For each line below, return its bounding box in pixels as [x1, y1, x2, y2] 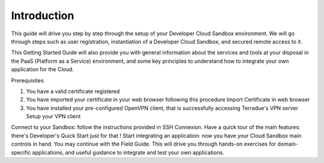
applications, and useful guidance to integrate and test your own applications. [32, 149, 224, 156]
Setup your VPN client [26, 113, 81, 120]
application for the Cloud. [11, 66, 74, 73]
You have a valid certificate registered [26, 87, 120, 95]
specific [11, 149, 31, 156]
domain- [277, 140, 299, 147]
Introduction [11, 9, 74, 22]
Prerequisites [11, 76, 44, 84]
